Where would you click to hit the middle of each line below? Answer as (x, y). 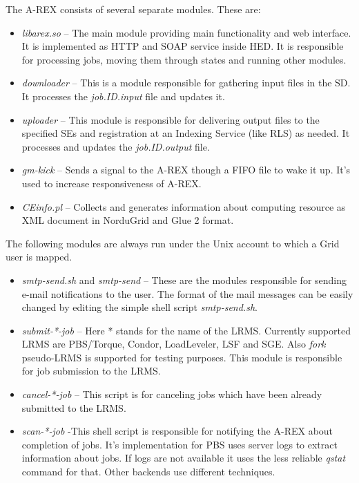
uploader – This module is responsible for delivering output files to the (171, 119)
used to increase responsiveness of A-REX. (111, 183)
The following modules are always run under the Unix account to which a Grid (173, 243)
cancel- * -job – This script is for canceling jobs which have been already (172, 394)
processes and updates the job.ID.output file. (116, 146)
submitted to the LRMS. (74, 407)
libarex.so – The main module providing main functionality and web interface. (186, 32)
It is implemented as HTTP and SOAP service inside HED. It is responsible (183, 46)
